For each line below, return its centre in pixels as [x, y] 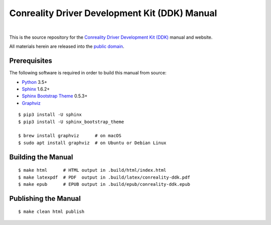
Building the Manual [41, 157]
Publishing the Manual [45, 198]
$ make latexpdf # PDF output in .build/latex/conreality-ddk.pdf [104, 177]
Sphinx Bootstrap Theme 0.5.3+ [55, 96]
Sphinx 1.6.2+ [36, 89]
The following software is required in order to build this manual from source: [88, 73]
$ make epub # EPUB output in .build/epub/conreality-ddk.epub [104, 184]
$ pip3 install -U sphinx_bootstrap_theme [71, 122]
